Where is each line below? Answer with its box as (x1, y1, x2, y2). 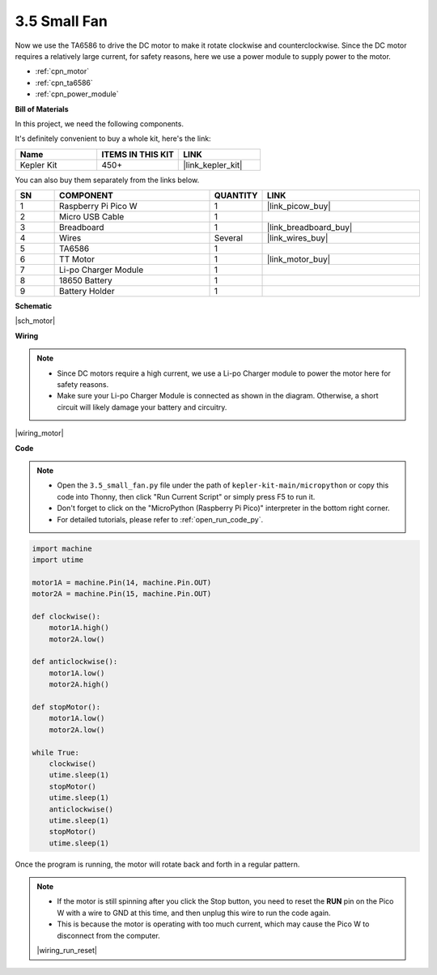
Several (214, 232, 243, 244)
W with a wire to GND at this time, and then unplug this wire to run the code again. (57, 908, 331, 918)
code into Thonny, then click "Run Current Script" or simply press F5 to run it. (57, 492, 316, 501)
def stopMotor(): (32, 702, 101, 712)
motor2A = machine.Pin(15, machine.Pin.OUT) (32, 590, 212, 598)
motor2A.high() (49, 680, 109, 689)
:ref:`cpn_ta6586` (35, 78, 93, 87)
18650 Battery (59, 275, 112, 287)
